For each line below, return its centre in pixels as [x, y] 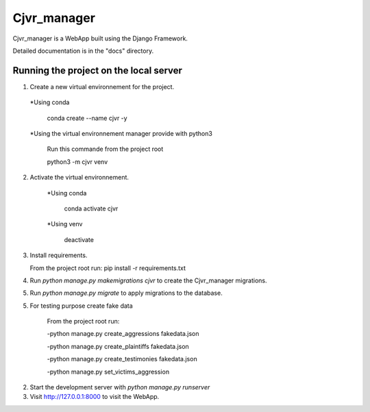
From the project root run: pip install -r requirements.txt [108, 268]
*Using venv [65, 224]
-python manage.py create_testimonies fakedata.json [122, 359]
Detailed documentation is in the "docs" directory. [83, 51]
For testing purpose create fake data [81, 306]
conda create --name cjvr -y [87, 118]
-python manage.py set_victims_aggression [108, 372]
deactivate [79, 239]
